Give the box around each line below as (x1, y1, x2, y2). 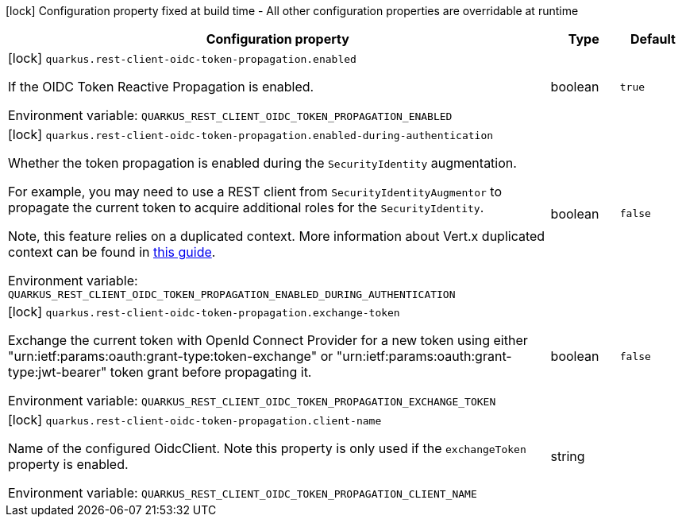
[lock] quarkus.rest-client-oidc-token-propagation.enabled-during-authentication (8, 126, 494, 142)
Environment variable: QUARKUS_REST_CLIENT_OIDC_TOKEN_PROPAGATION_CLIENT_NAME (8, 485, 477, 501)
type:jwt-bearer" (8, 364, 107, 380)
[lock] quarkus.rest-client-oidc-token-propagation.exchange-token (8, 304, 400, 320)
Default (630, 31, 676, 47)
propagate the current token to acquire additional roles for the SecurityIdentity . (8, 200, 484, 215)
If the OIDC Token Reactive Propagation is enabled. (8, 79, 314, 95)
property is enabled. (8, 456, 129, 472)
